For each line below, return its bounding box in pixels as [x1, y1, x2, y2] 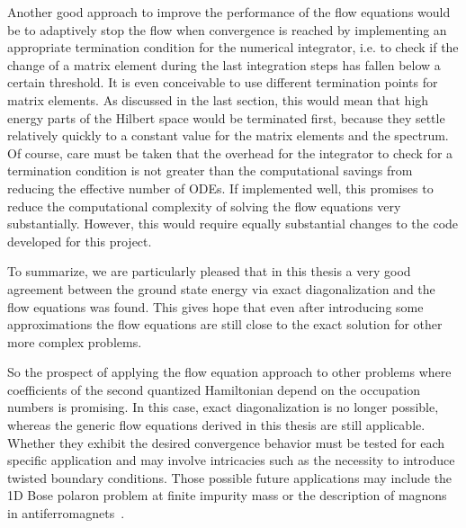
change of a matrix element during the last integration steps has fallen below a [7, 55, 441, 74]
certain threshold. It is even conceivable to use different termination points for [7, 73, 438, 92]
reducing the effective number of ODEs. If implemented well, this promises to [7, 178, 434, 197]
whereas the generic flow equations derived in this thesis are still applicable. [7, 416, 426, 434]
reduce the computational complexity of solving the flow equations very [7, 196, 401, 215]
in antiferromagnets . [7, 504, 125, 523]
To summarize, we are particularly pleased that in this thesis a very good [7, 262, 411, 281]
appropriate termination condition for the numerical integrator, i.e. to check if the [7, 38, 459, 57]
